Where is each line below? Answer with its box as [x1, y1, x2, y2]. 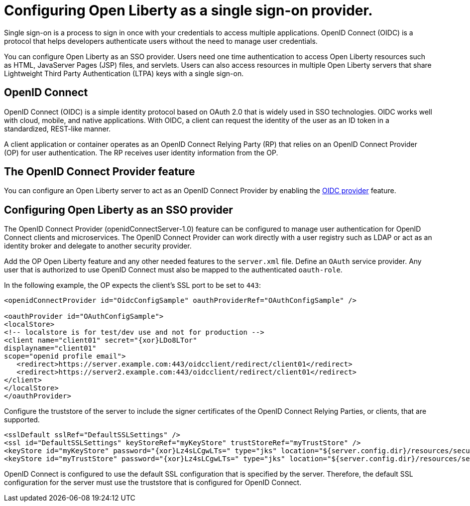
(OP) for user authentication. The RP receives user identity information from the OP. [4, 148, 278, 157]
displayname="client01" [4, 344, 97, 353]
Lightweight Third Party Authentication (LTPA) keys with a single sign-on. [4, 69, 244, 78]
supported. [4, 415, 40, 424]
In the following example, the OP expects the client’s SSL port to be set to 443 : [4, 281, 261, 290]
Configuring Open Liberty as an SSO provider [4, 203, 233, 216]
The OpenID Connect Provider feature [4, 165, 195, 178]
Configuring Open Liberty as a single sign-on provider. [4, 2, 373, 19]
